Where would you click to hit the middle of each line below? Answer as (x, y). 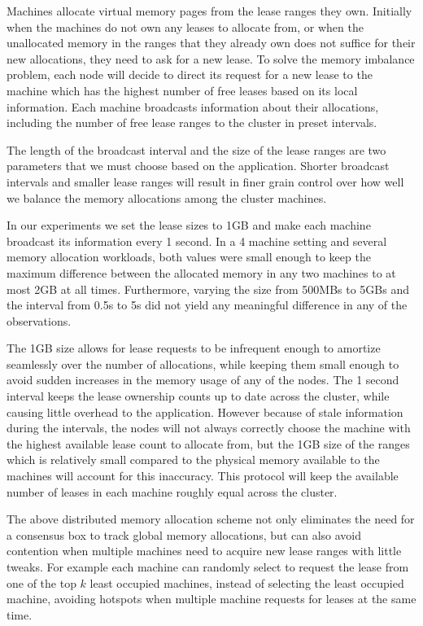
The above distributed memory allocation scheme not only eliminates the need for (211, 519)
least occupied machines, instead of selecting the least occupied (247, 582)
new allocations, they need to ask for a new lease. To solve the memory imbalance (211, 58)
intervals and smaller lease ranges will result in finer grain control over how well (205, 181)
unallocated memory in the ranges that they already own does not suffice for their (211, 43)
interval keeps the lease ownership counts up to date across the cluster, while (198, 396)
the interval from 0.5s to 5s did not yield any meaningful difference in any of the (207, 305)
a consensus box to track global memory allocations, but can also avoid (184, 534)
